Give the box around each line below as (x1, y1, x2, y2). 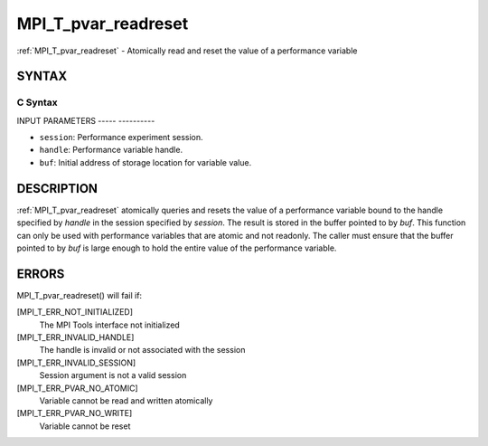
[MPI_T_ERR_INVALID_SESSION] (16, 357, 136, 368)
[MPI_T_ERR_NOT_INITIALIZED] (16, 307, 134, 318)
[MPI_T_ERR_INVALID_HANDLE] (16, 332, 135, 343)
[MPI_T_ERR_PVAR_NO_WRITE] (16, 408, 133, 419)
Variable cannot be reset (39, 421, 131, 432)
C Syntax (16, 96, 58, 109)
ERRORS (16, 266, 65, 281)
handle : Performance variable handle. (39, 145, 183, 156)
